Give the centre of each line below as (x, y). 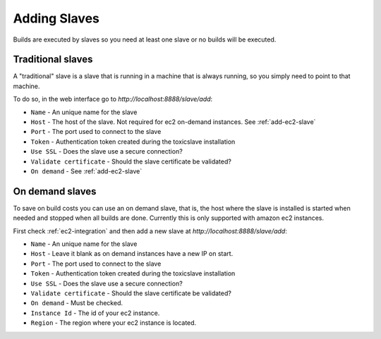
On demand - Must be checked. (77, 303)
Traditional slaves (53, 60)
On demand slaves (55, 191)
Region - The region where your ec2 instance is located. (114, 323)
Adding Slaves (56, 18)
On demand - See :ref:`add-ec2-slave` (86, 171)
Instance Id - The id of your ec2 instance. (95, 313)
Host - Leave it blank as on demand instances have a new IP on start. (132, 254)
